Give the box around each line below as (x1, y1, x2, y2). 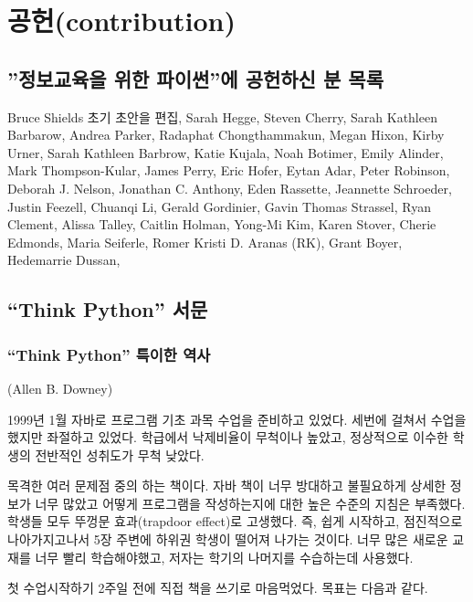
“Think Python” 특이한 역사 (7, 343, 211, 365)
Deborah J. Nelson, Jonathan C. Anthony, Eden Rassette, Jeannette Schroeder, (7, 178, 452, 197)
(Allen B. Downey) (7, 378, 113, 397)
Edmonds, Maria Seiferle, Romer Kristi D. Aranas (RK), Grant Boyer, (7, 232, 403, 251)
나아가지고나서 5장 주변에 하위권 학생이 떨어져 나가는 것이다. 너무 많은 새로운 (7, 530, 448, 549)
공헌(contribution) (7, 2, 236, 39)
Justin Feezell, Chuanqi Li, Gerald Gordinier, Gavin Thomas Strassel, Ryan (7, 196, 431, 216)
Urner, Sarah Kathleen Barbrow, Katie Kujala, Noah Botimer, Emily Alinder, (7, 143, 444, 162)
